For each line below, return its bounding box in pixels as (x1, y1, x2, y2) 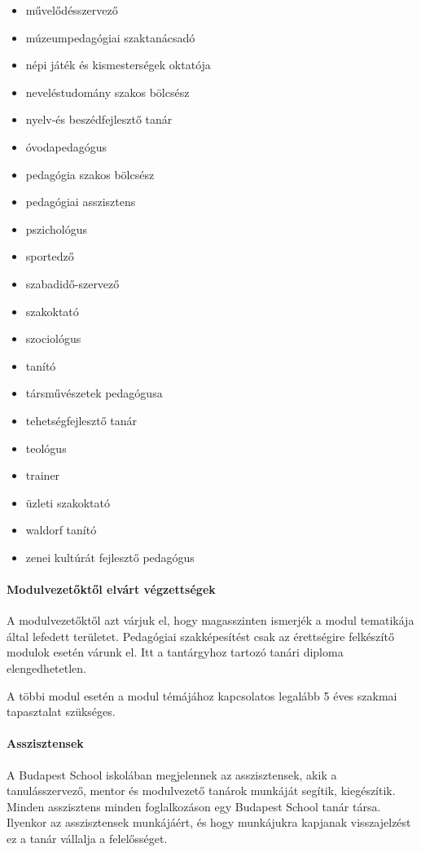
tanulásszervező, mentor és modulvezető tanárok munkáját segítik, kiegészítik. (7, 782, 396, 799)
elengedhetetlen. (7, 660, 86, 677)
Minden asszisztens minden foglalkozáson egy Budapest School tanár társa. (7, 797, 381, 815)
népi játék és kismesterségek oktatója (25, 56, 211, 73)
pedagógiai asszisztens (25, 193, 136, 210)
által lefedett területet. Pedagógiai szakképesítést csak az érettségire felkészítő (7, 627, 394, 644)
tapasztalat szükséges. (7, 703, 116, 720)
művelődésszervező (25, 2, 118, 18)
